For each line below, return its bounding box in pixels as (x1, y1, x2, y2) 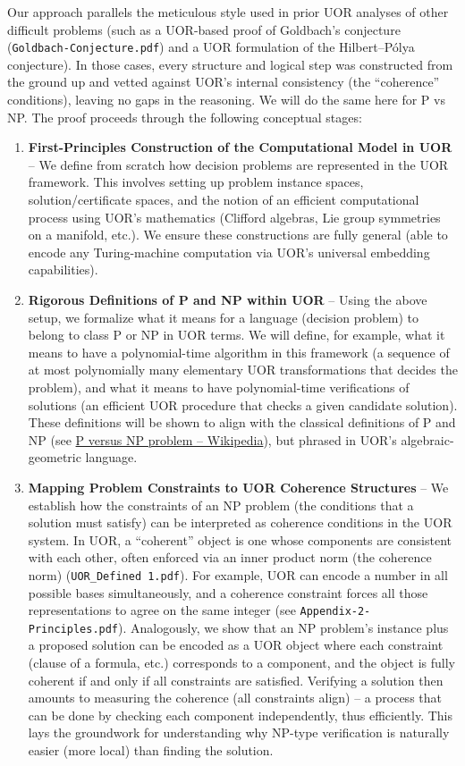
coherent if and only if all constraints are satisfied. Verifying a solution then (28, 670, 444, 689)
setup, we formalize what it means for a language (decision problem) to (28, 307, 419, 326)
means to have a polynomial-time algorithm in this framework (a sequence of (28, 342, 450, 361)
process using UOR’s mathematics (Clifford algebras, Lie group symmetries (28, 207, 441, 226)
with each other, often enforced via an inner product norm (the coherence (28, 548, 432, 567)
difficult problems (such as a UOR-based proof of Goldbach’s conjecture (7, 20, 401, 38)
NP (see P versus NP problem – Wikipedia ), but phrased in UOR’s (28, 430, 397, 449)
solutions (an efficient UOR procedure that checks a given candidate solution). (28, 395, 458, 414)
